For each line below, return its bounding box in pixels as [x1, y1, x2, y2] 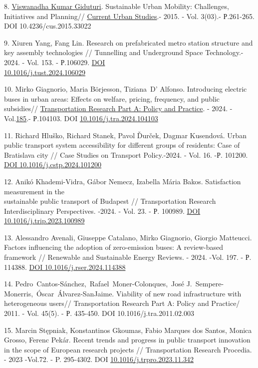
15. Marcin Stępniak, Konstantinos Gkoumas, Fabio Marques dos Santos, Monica [4, 324, 252, 335]
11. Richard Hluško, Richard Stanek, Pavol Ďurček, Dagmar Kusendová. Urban [4, 130, 247, 140]
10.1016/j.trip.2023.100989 [4, 215, 85, 226]
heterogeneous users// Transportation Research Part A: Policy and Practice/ [4, 298, 240, 308]
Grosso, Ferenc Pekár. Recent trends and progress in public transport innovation [4, 334, 251, 345]
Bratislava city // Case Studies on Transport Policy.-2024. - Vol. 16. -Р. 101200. [4, 149, 248, 160]
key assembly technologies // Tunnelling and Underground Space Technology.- [4, 47, 244, 58]
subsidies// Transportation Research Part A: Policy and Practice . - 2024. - [4, 103, 233, 114]
